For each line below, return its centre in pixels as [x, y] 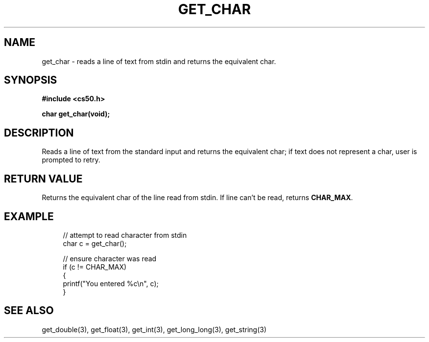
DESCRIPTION [39, 133]
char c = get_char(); [95, 243]
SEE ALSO [29, 311]
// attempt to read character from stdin [125, 235]
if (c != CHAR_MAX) [95, 267]
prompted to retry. [71, 160]
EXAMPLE [29, 216]
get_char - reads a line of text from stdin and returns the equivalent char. [159, 61]
